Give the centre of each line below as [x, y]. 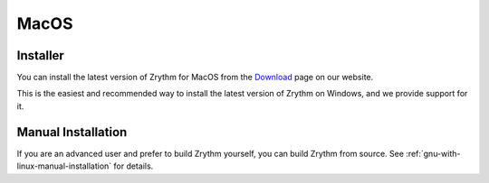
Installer [41, 55]
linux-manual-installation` [64, 166]
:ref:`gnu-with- [433, 153]
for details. [134, 166]
